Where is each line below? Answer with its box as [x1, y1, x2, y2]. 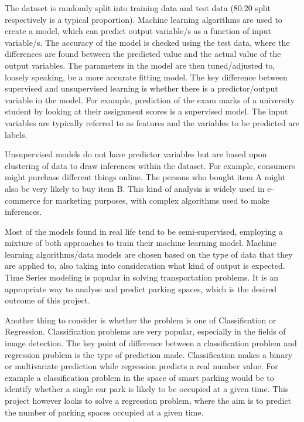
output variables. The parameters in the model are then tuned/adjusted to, [5, 59, 275, 71]
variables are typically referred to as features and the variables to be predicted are [5, 116, 300, 129]
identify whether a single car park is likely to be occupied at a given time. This [5, 383, 289, 395]
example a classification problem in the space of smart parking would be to [5, 371, 274, 383]
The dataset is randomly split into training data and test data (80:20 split [5, 2, 271, 13]
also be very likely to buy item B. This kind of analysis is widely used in [5, 182, 265, 194]
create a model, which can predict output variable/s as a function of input [5, 25, 271, 37]
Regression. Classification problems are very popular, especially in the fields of [5, 325, 286, 337]
